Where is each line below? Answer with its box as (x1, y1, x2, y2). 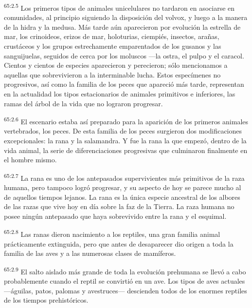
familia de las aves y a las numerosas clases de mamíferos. (4, 248, 176, 258)
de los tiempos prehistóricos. (4, 295, 89, 305)
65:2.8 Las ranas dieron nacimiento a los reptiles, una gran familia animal (4, 228, 220, 239)
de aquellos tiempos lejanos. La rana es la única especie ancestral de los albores (4, 192, 240, 202)
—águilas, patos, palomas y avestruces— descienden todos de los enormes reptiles (4, 285, 247, 295)
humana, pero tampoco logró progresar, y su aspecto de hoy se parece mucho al (4, 182, 241, 192)
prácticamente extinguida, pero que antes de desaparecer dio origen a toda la (4, 238, 234, 249)
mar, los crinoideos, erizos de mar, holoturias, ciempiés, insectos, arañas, (4, 31, 219, 41)
